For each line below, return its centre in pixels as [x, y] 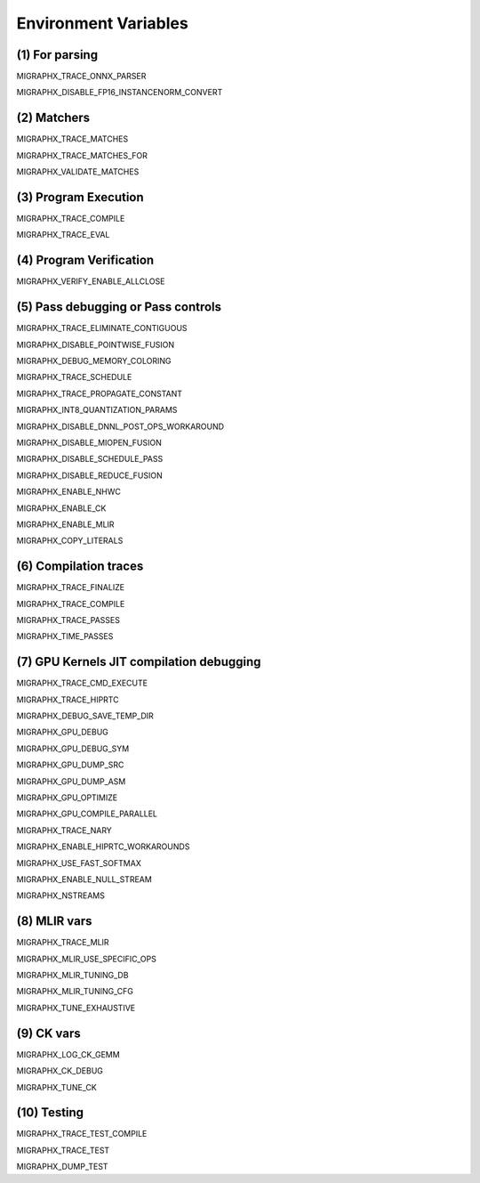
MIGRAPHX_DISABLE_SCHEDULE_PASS [90, 459]
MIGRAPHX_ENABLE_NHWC [69, 492]
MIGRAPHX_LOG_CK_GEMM [68, 1054]
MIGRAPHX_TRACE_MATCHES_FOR [82, 155]
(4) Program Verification [85, 260]
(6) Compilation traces [80, 567]
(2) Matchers [53, 118]
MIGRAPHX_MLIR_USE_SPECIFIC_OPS [87, 959]
